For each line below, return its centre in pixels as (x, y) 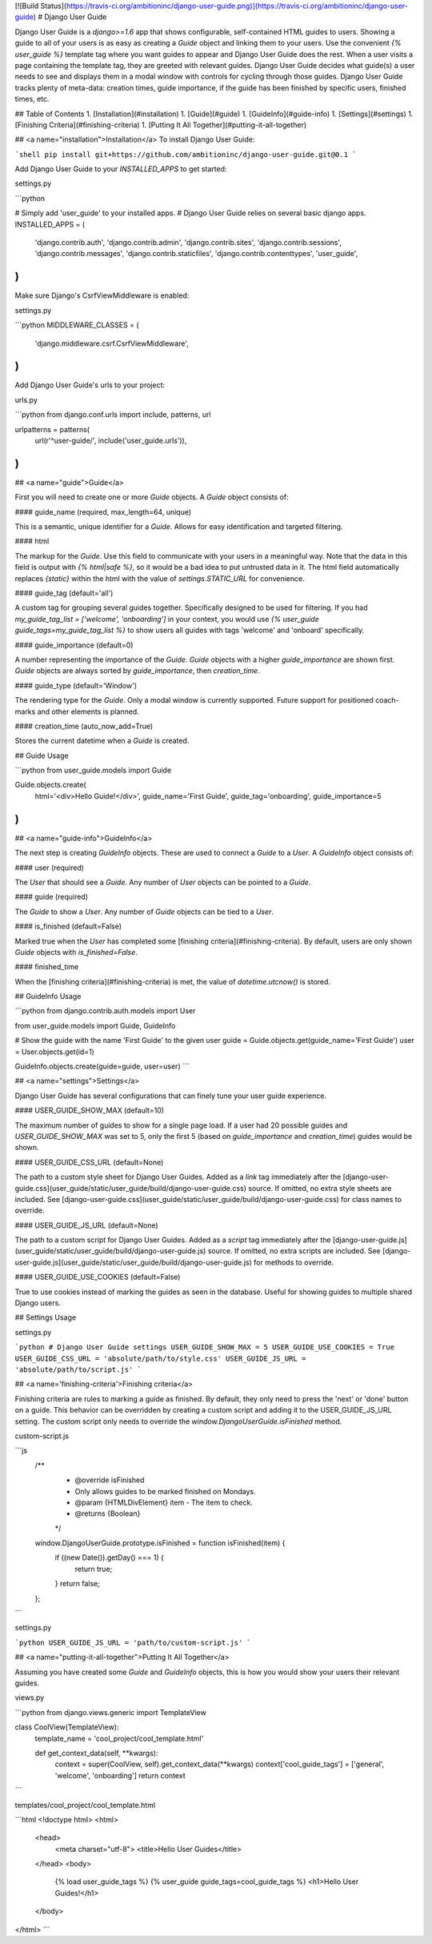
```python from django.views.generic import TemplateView (111, 1712)
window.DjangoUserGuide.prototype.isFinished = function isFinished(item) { (160, 1543)
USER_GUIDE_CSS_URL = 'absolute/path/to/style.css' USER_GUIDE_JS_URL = (160, 1358)
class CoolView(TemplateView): (67, 1727)
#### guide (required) (51, 897)
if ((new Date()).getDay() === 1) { (109, 1557)
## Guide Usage (42, 756)
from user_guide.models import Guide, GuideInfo (95, 1025)
